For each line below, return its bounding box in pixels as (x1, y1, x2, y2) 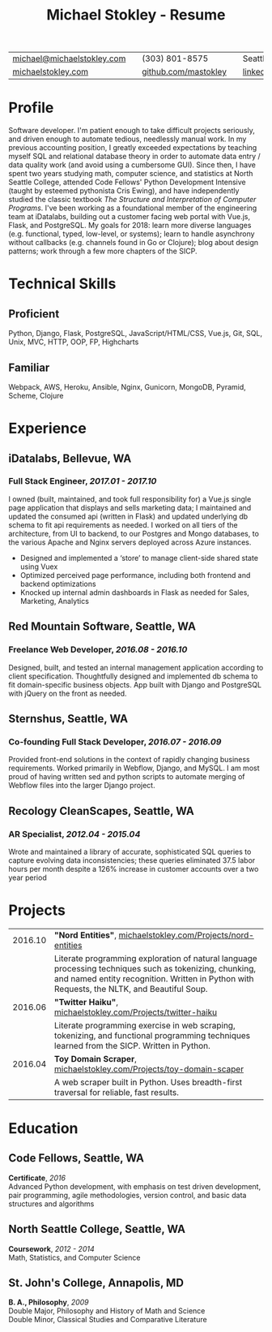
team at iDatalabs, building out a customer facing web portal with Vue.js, (8, 212, 251, 222)
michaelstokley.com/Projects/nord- (118, 929, 255, 941)
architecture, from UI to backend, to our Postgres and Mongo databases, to (8, 528, 259, 538)
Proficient (8, 307, 60, 321)
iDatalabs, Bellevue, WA (8, 451, 132, 465)
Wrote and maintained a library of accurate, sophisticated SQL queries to (8, 847, 252, 856)
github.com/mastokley (141, 67, 227, 78)
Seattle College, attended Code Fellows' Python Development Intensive (8, 177, 246, 188)
